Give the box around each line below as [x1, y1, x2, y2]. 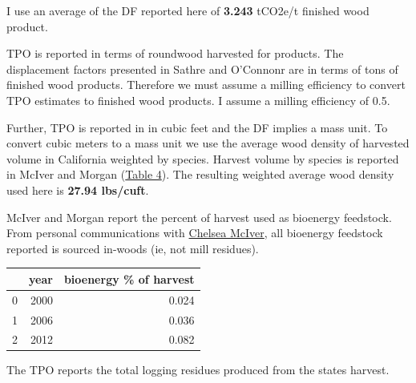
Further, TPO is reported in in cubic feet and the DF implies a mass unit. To [6, 119, 388, 135]
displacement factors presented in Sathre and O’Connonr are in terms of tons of [6, 60, 398, 77]
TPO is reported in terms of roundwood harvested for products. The [6, 45, 344, 62]
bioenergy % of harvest [63, 270, 195, 287]
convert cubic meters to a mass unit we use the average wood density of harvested [6, 135, 410, 151]
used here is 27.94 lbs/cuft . [6, 181, 149, 198]
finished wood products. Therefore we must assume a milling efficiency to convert [6, 76, 406, 93]
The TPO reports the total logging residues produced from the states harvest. [6, 361, 390, 378]
